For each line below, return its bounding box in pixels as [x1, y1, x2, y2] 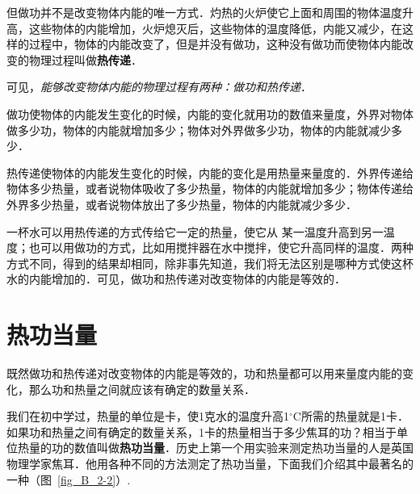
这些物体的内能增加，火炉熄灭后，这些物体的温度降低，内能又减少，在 [28, 19, 402, 36]
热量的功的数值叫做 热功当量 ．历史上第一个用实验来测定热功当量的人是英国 [17, 439, 414, 456]
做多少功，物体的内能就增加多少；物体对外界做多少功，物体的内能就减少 [6, 121, 391, 138]
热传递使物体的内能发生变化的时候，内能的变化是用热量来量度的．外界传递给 [6, 164, 414, 181]
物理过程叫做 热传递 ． [28, 51, 142, 68]
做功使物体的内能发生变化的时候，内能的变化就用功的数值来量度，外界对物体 [6, 105, 414, 122]
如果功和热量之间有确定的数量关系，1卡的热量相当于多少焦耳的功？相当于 [6, 423, 397, 440]
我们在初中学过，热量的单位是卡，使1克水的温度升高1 [6, 408, 289, 425]
